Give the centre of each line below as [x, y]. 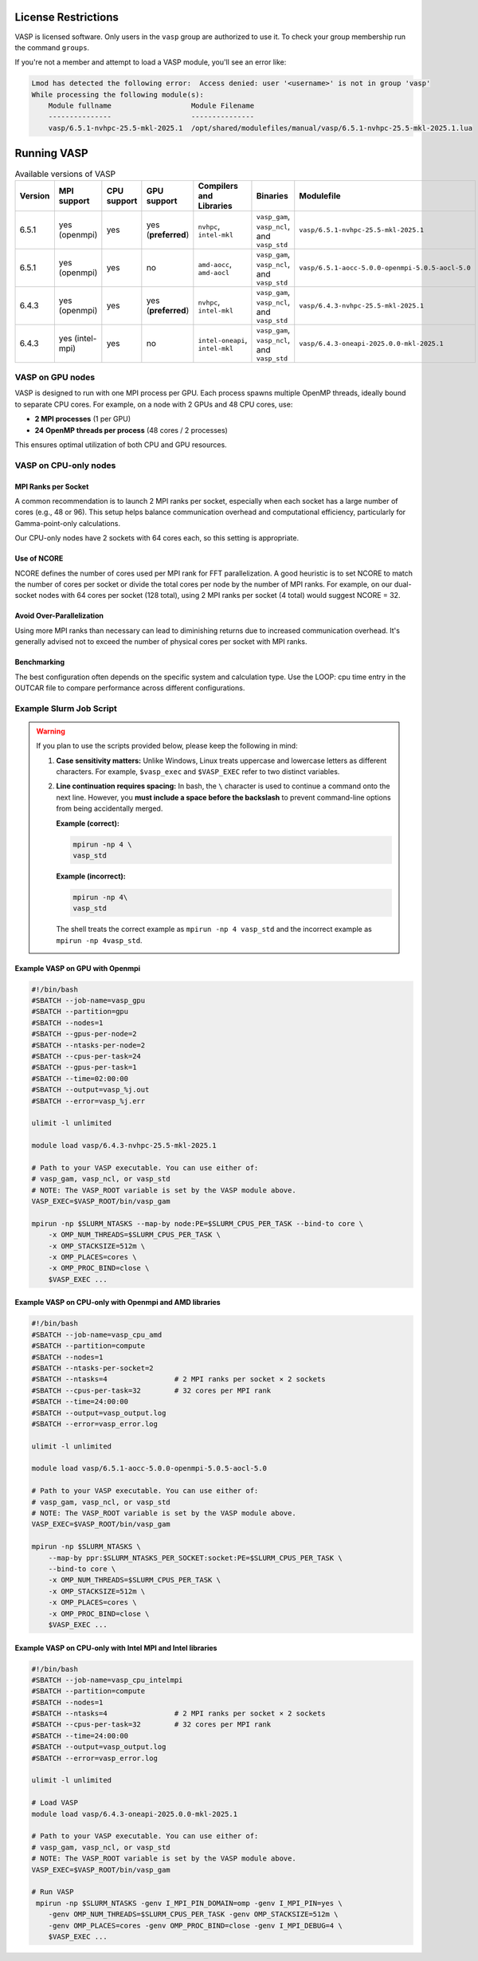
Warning [51, 731]
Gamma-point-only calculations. [68, 523]
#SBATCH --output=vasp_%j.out [90, 1090]
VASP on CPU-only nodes [65, 465]
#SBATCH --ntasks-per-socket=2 [93, 1368]
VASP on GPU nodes [55, 377]
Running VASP [51, 153]
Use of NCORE [39, 559]
